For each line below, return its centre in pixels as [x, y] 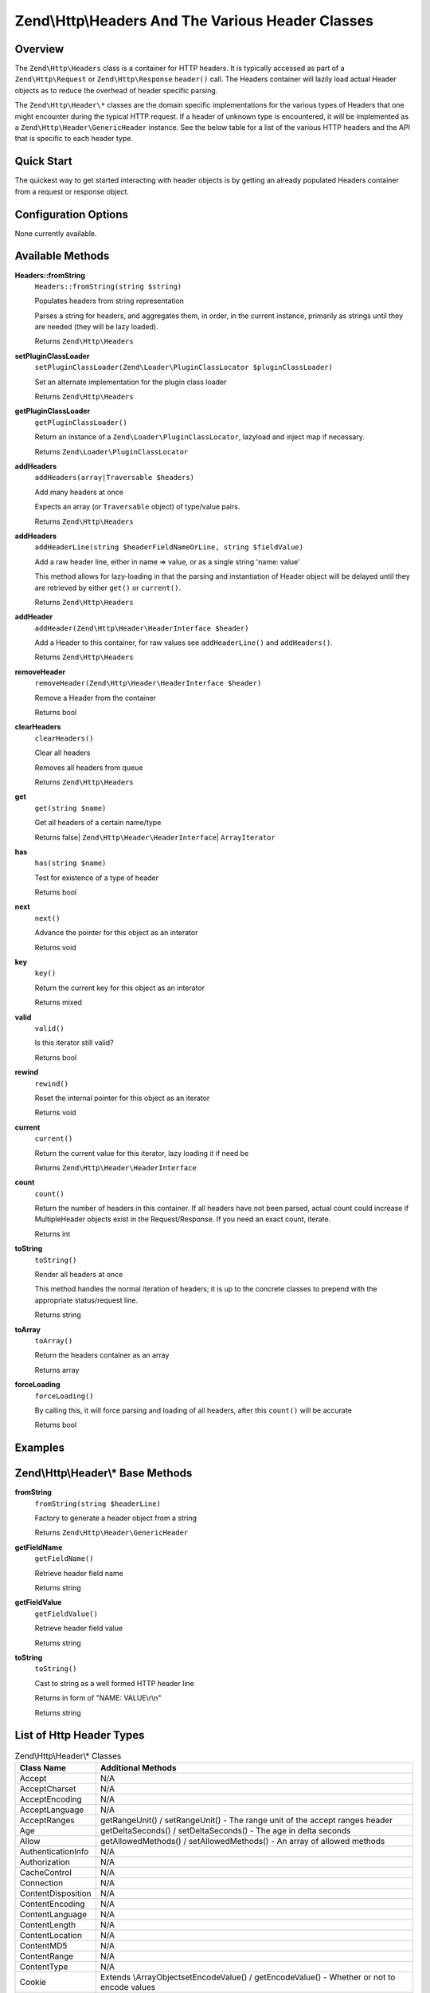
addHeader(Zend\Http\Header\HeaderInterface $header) [142, 628]
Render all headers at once [79, 1275]
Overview [39, 49]
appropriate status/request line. [86, 1300]
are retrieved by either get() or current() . [108, 588]
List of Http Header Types [80, 1735]
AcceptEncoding [51, 1799]
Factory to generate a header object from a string [116, 1518]
